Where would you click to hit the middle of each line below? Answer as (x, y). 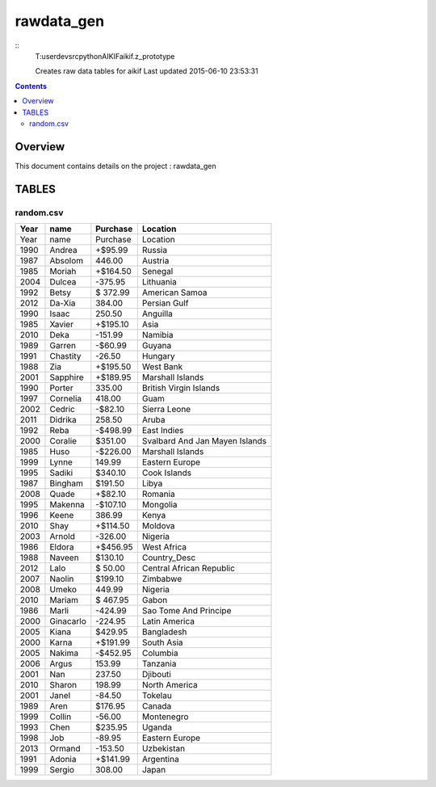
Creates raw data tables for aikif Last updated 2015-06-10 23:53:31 (147, 71)
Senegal (157, 271)
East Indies (163, 430)
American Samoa (174, 292)
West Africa (164, 547)
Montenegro (165, 717)
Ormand (65, 748)
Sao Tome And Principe (187, 610)
